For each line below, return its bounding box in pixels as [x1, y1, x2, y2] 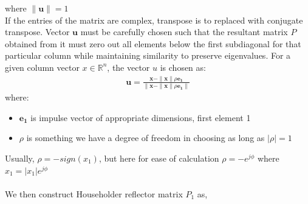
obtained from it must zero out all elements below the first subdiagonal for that [5, 37, 301, 50]
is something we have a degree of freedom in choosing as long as [26, 131, 265, 144]
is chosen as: [160, 61, 206, 73]
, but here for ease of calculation [98, 152, 219, 164]
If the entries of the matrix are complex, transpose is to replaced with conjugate [5, 13, 303, 26]
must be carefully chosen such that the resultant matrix [80, 25, 288, 38]
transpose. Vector [5, 25, 70, 38]
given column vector [5, 61, 80, 73]
